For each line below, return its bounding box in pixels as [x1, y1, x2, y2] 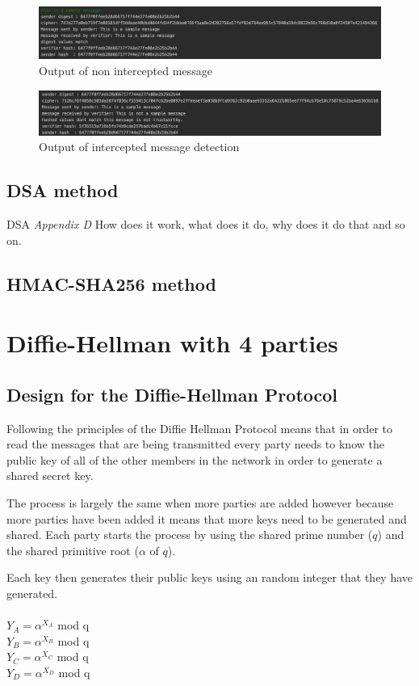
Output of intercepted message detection [39, 138, 240, 155]
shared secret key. [6, 467, 94, 484]
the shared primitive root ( [6, 541, 139, 558]
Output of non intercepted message [39, 62, 212, 79]
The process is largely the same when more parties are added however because [6, 494, 394, 511]
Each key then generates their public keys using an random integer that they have [6, 569, 413, 586]
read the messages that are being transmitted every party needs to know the [6, 436, 384, 452]
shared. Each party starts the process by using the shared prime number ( [6, 526, 373, 543]
